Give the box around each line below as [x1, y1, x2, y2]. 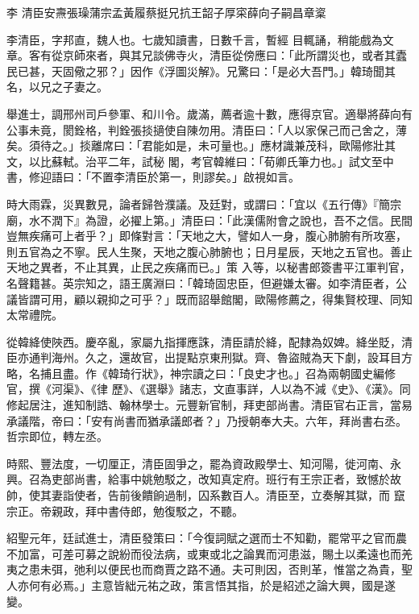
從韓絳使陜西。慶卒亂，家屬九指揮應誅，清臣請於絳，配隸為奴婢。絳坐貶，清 [6, 333, 413, 350]
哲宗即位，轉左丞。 [6, 428, 108, 445]
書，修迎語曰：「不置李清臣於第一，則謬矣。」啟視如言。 [6, 168, 300, 185]
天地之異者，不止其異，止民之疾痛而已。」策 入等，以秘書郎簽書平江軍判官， [6, 259, 411, 276]
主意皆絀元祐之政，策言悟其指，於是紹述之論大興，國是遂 [90, 577, 396, 593]
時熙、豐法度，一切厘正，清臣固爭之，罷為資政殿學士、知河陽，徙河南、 [6, 454, 390, 471]
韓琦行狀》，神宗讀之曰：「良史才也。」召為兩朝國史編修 [107, 364, 396, 381]
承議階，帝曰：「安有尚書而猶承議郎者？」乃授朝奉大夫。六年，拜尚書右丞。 [6, 412, 407, 429]
